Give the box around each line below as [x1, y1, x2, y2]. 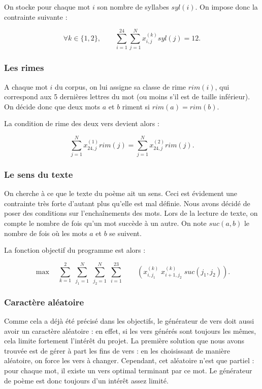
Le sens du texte [4, 168, 73, 180]
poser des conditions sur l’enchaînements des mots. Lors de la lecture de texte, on [4, 208, 258, 218]
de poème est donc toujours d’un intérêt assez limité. [4, 375, 169, 385]
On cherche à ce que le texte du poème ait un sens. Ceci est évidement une [4, 188, 238, 199]
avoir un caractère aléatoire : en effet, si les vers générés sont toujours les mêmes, [4, 325, 256, 336]
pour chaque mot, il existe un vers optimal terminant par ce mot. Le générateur [4, 365, 252, 376]
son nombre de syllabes [97, 2, 169, 12]
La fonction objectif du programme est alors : [4, 245, 146, 255]
